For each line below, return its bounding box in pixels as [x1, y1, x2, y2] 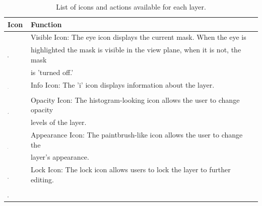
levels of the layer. [30, 117, 87, 127]
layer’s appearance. [30, 152, 89, 162]
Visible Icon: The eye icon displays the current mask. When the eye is [30, 32, 246, 42]
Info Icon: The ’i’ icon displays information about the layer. [30, 79, 215, 90]
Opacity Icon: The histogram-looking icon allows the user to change [30, 94, 240, 105]
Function [30, 19, 62, 29]
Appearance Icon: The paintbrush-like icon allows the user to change [30, 129, 243, 140]
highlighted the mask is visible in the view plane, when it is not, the [30, 44, 241, 55]
